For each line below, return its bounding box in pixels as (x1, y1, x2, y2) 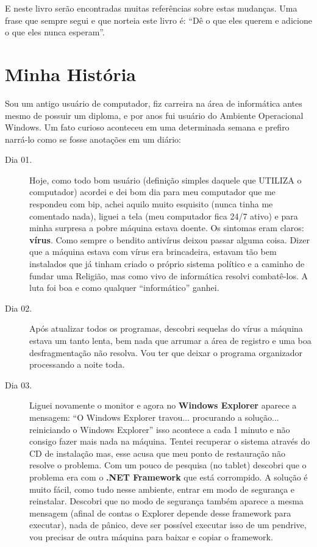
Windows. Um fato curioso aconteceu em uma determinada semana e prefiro (5, 121, 290, 134)
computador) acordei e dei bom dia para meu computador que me (29, 185, 276, 198)
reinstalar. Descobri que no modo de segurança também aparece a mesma (29, 495, 304, 507)
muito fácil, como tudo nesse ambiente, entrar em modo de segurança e (29, 482, 295, 495)
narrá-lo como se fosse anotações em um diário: (5, 132, 181, 145)
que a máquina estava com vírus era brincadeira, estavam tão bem (29, 245, 277, 258)
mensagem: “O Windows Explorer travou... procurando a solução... (29, 410, 279, 423)
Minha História (5, 61, 136, 86)
